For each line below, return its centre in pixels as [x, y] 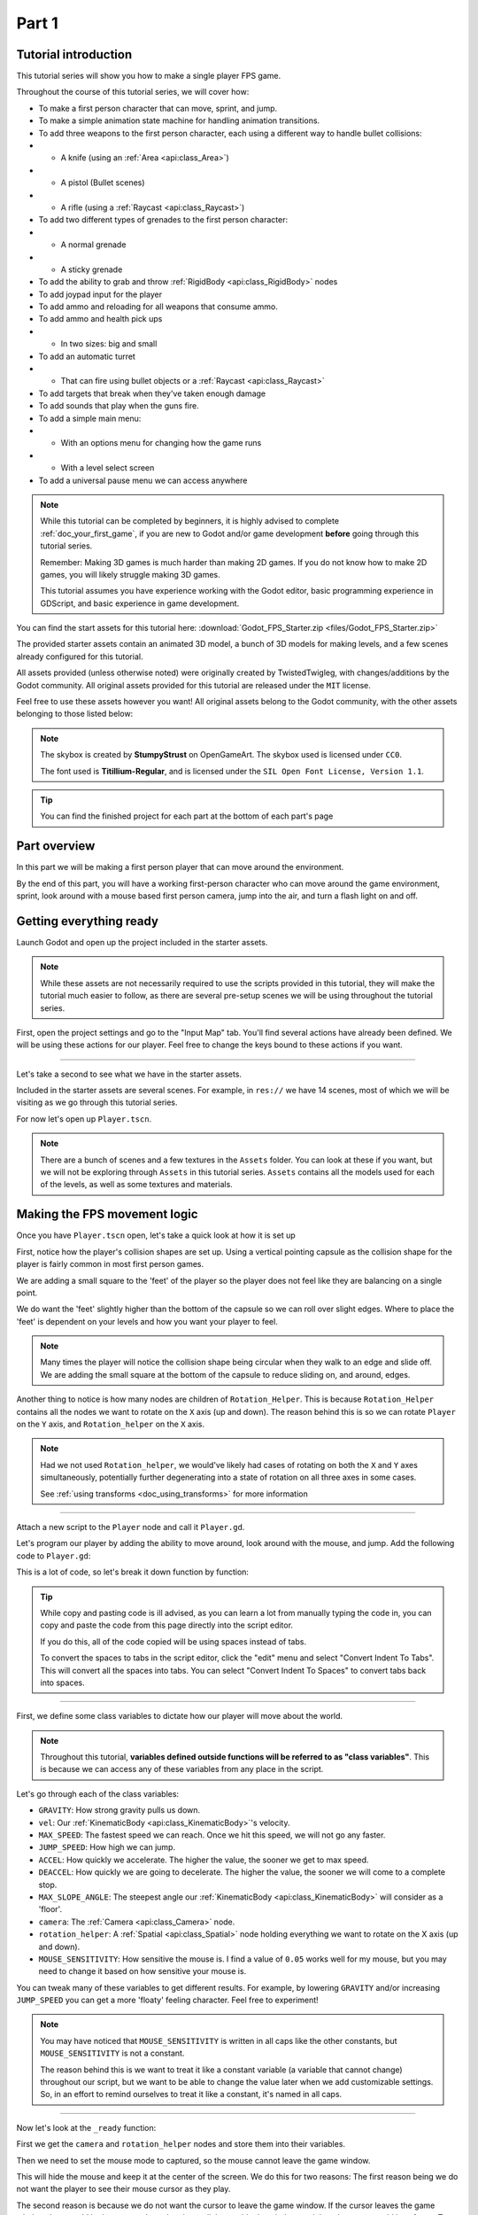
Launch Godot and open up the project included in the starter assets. [142, 942]
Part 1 [37, 23]
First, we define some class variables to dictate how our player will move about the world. [180, 1716]
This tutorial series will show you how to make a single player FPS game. [149, 76]
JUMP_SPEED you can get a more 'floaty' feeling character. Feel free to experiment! [167, 2000]
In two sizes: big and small [109, 344]
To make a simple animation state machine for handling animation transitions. [179, 120]
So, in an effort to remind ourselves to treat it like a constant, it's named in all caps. [191, 2095]
